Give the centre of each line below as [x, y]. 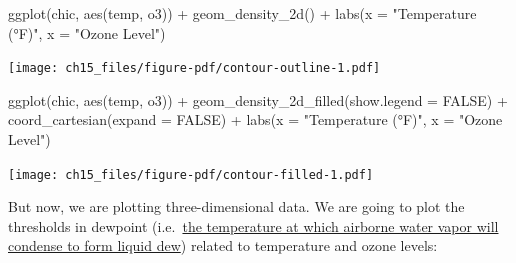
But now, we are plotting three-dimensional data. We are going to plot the [236, 206]
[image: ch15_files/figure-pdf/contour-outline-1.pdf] [194, 68]
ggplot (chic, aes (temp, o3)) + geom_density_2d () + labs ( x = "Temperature [242, 13]
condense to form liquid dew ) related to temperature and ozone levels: [223, 245]
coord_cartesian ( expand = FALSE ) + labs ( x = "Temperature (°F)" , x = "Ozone [255, 119]
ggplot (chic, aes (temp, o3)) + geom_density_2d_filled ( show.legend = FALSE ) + [258, 99]
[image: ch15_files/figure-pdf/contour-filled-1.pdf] [191, 174]
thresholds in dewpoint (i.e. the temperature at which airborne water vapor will [253, 225]
